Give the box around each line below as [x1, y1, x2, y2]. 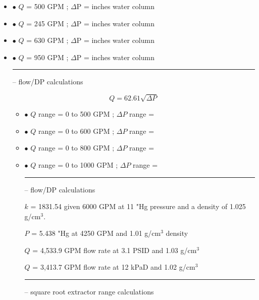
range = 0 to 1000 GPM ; [38, 159, 118, 170]
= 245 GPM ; [26, 18, 69, 28]
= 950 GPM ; [26, 52, 69, 62]
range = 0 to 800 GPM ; [38, 142, 115, 153]
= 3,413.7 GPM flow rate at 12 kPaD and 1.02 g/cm [32, 262, 195, 272]
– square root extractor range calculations [24, 286, 154, 297]
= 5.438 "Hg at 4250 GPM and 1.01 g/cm [31, 228, 161, 238]
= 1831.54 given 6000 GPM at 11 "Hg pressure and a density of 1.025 [30, 201, 246, 212]
